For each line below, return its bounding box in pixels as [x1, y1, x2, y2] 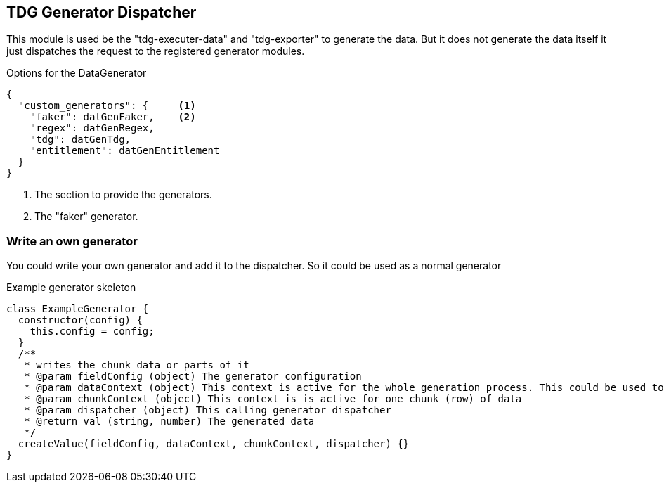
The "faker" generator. [34, 210, 138, 223]
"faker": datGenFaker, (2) [30, 111, 196, 123]
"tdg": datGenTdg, [30, 134, 131, 146]
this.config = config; [30, 326, 155, 338]
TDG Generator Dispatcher [6, 4, 197, 21]
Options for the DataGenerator [6, 67, 147, 79]
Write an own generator [6, 233, 138, 248]
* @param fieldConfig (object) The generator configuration [24, 371, 362, 383]
